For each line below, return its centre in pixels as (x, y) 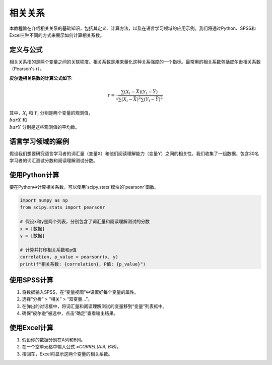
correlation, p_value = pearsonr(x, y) (69, 257)
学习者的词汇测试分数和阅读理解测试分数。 (53, 161)
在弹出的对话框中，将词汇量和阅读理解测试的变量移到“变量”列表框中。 (94, 306)
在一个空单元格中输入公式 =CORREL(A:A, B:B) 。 (72, 347)
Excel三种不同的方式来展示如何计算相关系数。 (57, 35)
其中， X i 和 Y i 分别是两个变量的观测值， (51, 114)
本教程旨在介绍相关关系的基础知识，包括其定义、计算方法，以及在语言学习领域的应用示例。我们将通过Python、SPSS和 (133, 28)
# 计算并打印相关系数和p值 (48, 250)
